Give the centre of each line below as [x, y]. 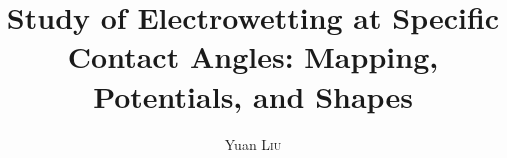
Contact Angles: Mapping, [253, 56]
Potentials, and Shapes [253, 95]
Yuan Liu [253, 143]
